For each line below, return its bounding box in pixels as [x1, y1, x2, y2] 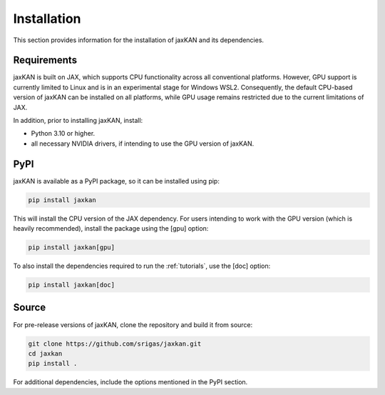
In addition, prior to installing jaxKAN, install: [13, 116, 143, 125]
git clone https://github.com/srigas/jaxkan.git [28, 339, 202, 348]
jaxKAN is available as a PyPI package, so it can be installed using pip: [13, 176, 220, 185]
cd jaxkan [28, 349, 63, 357]
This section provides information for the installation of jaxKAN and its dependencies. [13, 36, 264, 44]
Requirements [13, 54, 78, 66]
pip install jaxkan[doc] [28, 281, 115, 289]
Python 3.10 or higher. [31, 129, 96, 138]
